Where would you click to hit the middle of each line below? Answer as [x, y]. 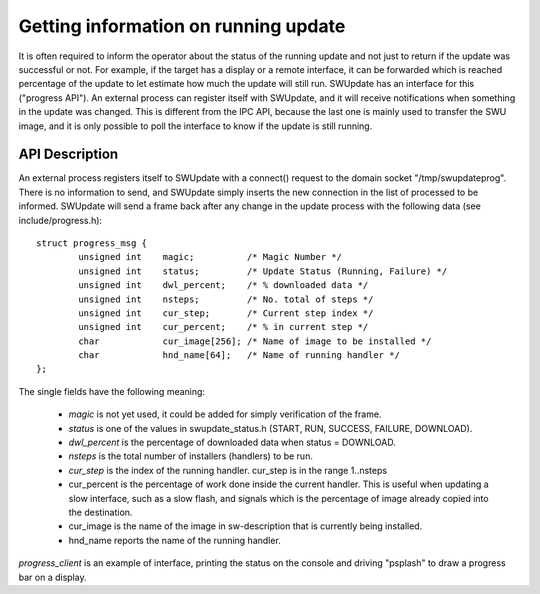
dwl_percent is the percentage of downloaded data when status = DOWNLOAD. [232, 442]
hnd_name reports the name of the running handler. [175, 540]
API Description [68, 154]
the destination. [100, 512]
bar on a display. [52, 577]
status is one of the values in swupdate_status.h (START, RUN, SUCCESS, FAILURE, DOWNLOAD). [270, 428]
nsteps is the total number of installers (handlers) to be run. [191, 456]
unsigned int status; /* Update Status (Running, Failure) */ [263, 271]
